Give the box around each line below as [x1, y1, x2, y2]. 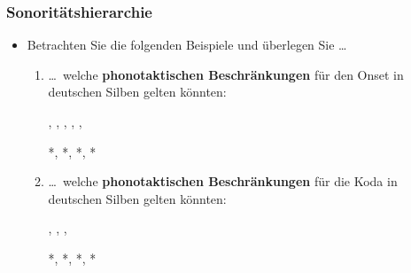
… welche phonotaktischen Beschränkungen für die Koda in [48, 172, 398, 191]
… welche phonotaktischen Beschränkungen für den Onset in [48, 65, 404, 83]
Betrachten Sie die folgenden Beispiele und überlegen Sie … [27, 35, 347, 54]
